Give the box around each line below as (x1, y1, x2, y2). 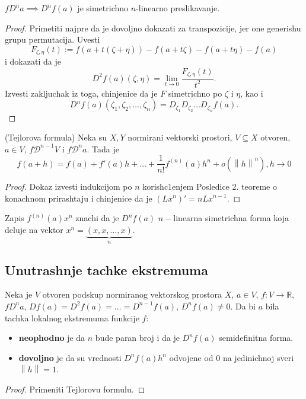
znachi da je (75, 212, 119, 224)
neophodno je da (18, 331, 85, 344)
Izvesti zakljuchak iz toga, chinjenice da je (5, 87, 158, 99)
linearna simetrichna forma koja (173, 212, 289, 224)
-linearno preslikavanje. (136, 2, 220, 14)
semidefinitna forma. (219, 331, 294, 344)
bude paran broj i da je (95, 331, 180, 344)
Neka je (5, 288, 33, 301)
